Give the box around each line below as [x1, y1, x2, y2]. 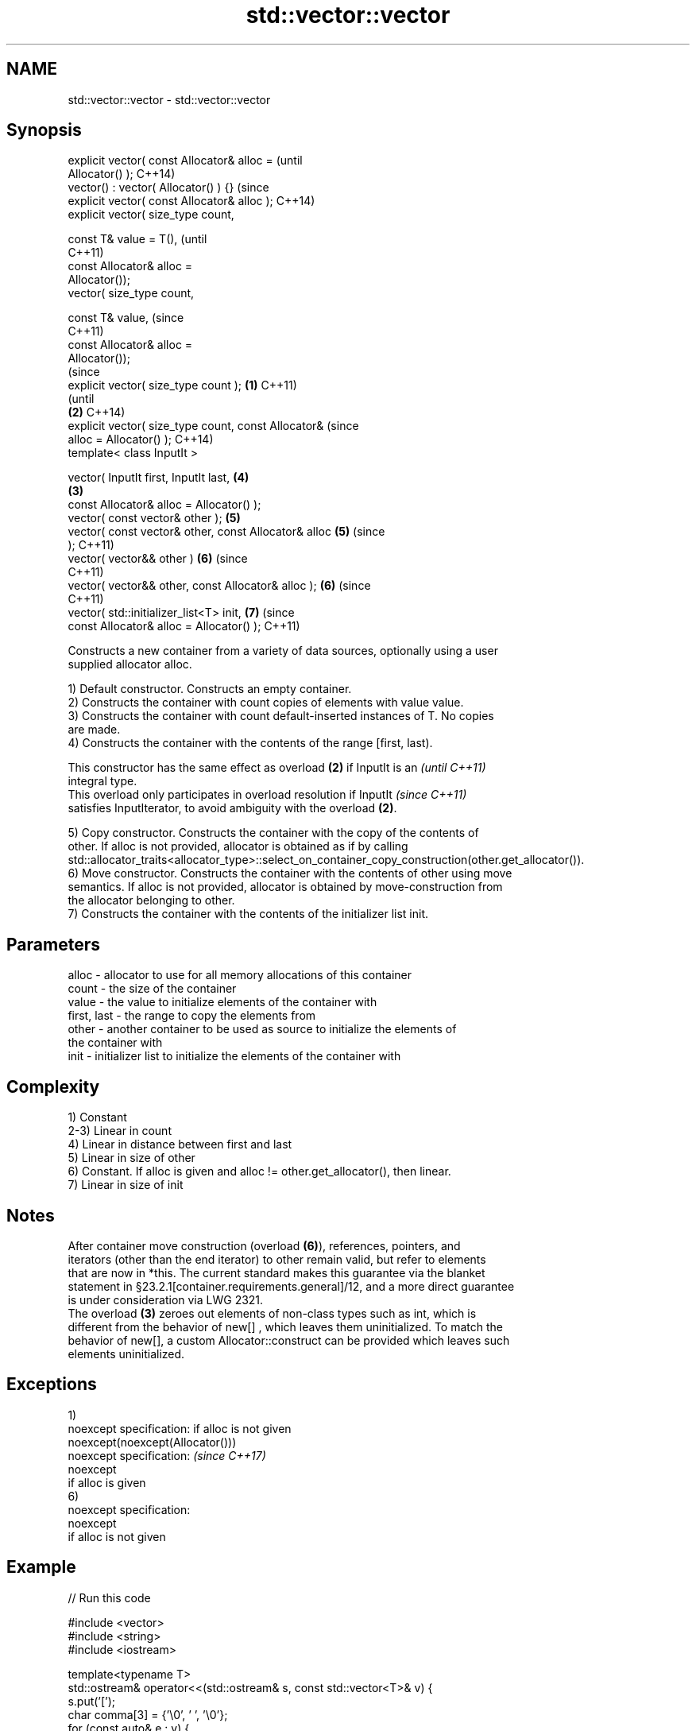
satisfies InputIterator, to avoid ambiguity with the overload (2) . [68, 801, 397, 815]
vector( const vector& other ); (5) [68, 511, 241, 525]
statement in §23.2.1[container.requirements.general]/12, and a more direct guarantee [68, 1279, 515, 1293]
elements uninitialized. [68, 1346, 185, 1361]
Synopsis [6, 120, 82, 141]
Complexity [6, 1076, 100, 1097]
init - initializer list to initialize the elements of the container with [68, 1049, 401, 1063]
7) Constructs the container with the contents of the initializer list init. [68, 907, 429, 921]
